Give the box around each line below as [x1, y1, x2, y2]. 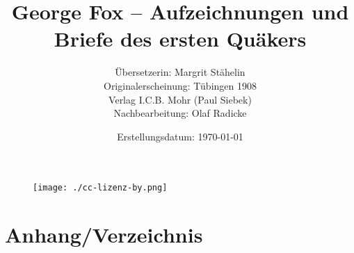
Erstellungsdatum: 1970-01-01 [117, 129, 243, 143]
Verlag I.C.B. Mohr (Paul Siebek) [108, 92, 252, 106]
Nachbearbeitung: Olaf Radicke [113, 106, 247, 120]
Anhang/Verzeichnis [5, 220, 203, 249]
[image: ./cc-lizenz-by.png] [33, 183, 168, 193]
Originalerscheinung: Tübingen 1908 [103, 78, 257, 92]
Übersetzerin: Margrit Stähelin [115, 65, 246, 79]
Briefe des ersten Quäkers [54, 24, 307, 53]
